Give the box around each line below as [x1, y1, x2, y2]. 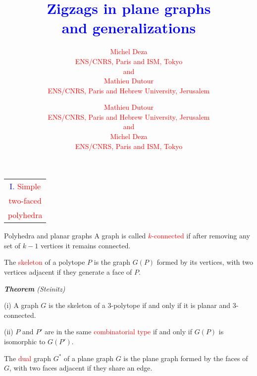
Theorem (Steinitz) [4, 283, 65, 294]
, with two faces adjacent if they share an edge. [9, 363, 153, 373]
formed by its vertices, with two [156, 257, 254, 267]
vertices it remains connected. [40, 240, 131, 250]
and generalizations [61, 17, 196, 38]
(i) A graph [4, 300, 39, 310]
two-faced [8, 195, 42, 207]
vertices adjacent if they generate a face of [4, 267, 132, 277]
